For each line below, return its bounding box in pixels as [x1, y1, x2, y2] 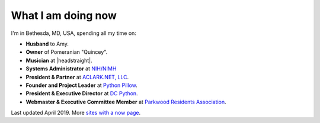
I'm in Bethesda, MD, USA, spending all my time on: [11, 30, 136, 37]
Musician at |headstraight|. [25, 57, 92, 64]
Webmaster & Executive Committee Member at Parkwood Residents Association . [25, 98, 226, 105]
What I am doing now [11, 9, 117, 22]
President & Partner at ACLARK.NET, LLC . [25, 73, 129, 80]
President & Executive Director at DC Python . [25, 90, 139, 97]
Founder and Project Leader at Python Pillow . [25, 82, 137, 89]
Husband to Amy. [25, 40, 69, 47]
